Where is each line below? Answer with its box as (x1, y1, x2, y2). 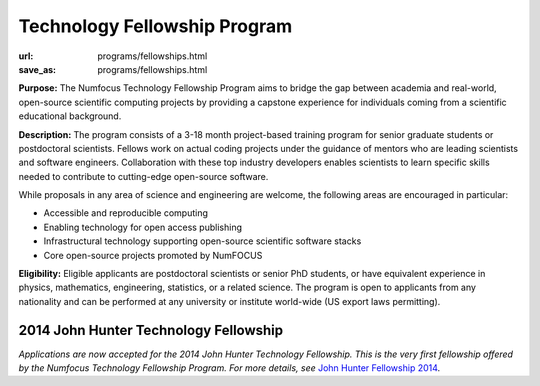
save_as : (18, 63, 57, 75)
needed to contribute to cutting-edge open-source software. (18, 170, 269, 182)
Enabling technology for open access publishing (43, 221, 242, 233)
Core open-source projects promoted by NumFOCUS (43, 249, 263, 261)
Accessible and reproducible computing (43, 207, 209, 219)
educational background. (18, 110, 122, 122)
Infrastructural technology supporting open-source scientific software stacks (43, 235, 362, 247)
